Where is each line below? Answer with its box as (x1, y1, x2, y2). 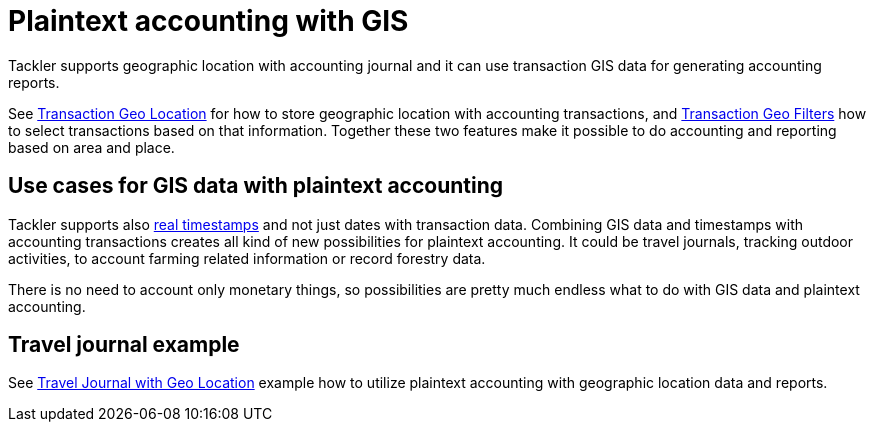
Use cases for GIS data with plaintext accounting (8, 173, 504, 199)
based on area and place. (8, 138, 175, 156)
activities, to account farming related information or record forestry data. (8, 249, 486, 267)
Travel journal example (8, 332, 240, 358)
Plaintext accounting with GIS (8, 4, 409, 38)
